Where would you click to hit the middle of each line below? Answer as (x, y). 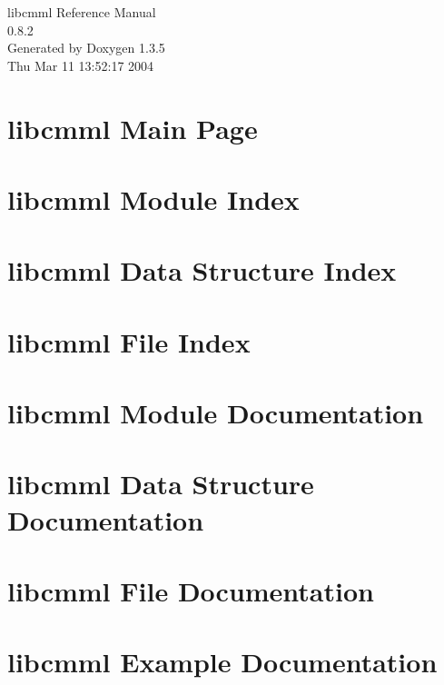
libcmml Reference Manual (82, 12)
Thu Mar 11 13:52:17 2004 (81, 65)
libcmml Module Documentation (216, 413)
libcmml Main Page (133, 128)
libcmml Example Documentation (222, 662)
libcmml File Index (129, 341)
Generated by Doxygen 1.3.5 (86, 48)
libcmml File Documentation (191, 591)
